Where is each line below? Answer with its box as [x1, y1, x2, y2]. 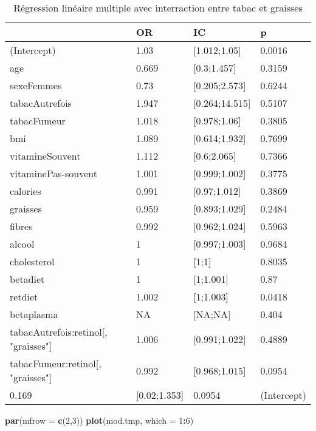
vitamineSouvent [10, 149, 81, 163]
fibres [10, 219, 33, 233]
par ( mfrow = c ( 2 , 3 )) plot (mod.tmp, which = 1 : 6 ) [5, 414, 194, 426]
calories [10, 184, 41, 198]
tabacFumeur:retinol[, [10, 356, 101, 370]
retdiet [10, 290, 38, 304]
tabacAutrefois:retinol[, [10, 325, 108, 339]
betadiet [10, 272, 45, 286]
